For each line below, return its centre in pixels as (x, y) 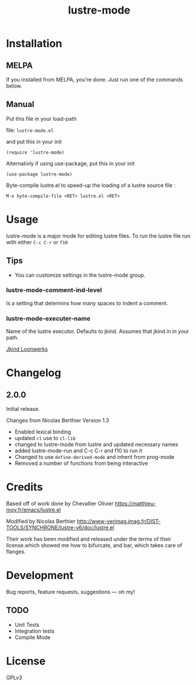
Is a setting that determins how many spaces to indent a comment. (87, 303)
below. (14, 86)
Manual (20, 104)
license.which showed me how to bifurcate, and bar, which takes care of (94, 545)
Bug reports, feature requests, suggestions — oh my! (71, 592)
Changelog (34, 373)
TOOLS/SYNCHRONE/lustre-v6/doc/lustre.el (60, 528)
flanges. (16, 552)
